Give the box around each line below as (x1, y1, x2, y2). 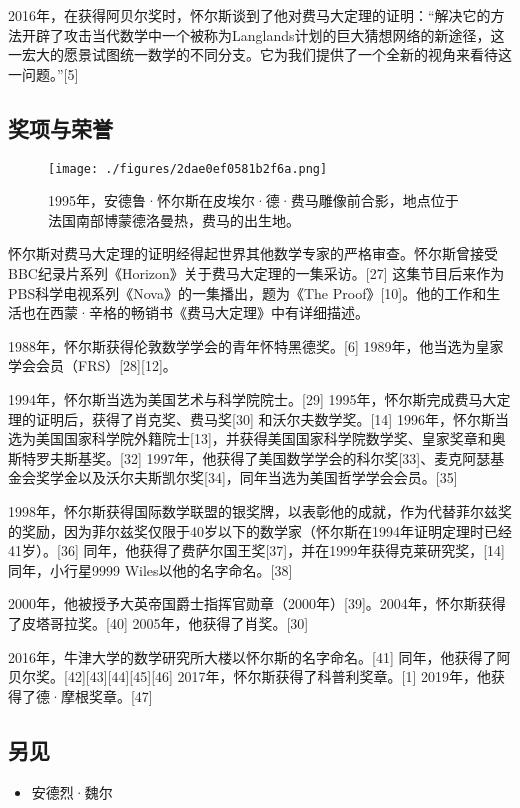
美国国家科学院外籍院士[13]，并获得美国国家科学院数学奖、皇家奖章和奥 (35, 428, 506, 449)
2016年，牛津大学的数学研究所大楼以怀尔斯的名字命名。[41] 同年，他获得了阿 (8, 646, 511, 667)
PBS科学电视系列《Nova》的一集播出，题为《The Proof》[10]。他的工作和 (8, 282, 487, 303)
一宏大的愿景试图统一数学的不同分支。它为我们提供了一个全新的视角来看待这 (8, 44, 512, 65)
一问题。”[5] (8, 63, 79, 84)
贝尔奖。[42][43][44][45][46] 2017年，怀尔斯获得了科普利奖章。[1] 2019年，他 (8, 666, 492, 687)
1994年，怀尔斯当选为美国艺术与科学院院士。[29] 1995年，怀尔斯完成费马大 (8, 388, 497, 409)
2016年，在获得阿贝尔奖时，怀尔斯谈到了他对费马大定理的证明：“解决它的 (8, 5, 491, 25)
